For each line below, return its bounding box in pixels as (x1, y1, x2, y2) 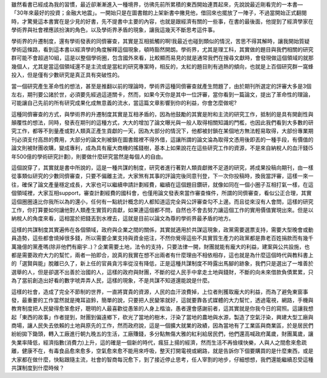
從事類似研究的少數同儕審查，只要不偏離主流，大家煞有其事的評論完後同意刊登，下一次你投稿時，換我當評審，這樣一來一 (11, 173, 314, 180)
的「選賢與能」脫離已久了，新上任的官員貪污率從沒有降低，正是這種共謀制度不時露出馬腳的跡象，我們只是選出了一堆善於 (11, 260, 314, 267)
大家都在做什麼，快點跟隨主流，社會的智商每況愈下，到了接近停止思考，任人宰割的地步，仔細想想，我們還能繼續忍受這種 (11, 356, 314, 363)
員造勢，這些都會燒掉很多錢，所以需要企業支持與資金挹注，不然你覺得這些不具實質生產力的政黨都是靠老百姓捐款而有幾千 (11, 234, 314, 242)
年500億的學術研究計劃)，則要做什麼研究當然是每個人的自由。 (11, 153, 167, 160)
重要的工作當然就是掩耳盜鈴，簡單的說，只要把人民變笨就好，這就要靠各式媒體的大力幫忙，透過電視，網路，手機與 (27, 296, 314, 303)
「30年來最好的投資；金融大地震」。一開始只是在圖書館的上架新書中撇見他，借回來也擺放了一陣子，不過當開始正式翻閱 (11, 9, 307, 16)
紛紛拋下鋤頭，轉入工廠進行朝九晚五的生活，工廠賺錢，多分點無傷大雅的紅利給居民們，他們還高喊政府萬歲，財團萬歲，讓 (11, 330, 314, 337)
